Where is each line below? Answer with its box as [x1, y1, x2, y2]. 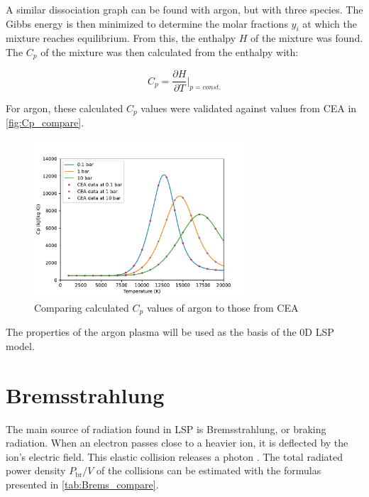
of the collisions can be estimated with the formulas [97, 463, 321, 478]
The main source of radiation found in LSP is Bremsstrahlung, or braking [6, 421, 326, 436]
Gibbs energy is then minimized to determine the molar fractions [6, 16, 288, 31]
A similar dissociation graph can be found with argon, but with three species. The [6, 2, 363, 16]
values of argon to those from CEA [146, 300, 299, 315]
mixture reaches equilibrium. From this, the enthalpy [6, 31, 236, 45]
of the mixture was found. [250, 31, 363, 45]
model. [6, 338, 35, 353]
